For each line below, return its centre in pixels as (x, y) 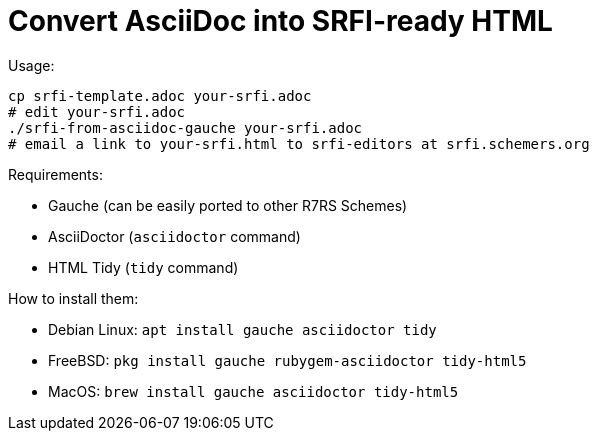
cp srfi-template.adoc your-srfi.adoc (160, 95)
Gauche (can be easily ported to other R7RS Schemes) (228, 205)
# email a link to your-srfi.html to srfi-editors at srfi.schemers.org (299, 143)
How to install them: (73, 298)
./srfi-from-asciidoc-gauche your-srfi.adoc (185, 127)
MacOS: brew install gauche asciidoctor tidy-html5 (253, 391)
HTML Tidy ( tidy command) (143, 267)
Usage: (31, 65)
